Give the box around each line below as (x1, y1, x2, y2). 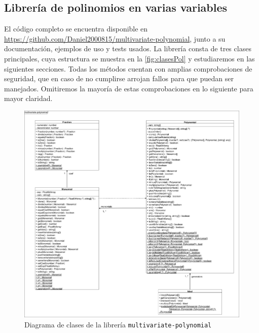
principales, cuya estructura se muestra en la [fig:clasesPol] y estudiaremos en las (4, 53, 255, 63)
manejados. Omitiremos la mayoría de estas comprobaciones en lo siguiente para (4, 83, 253, 93)
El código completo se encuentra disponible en (4, 23, 148, 34)
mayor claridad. (4, 93, 53, 104)
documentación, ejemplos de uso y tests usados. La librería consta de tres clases (4, 43, 251, 54)
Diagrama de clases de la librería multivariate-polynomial (24, 319, 212, 329)
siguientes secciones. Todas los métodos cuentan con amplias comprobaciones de (4, 63, 252, 74)
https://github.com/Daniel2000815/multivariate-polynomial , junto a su (4, 33, 226, 44)
